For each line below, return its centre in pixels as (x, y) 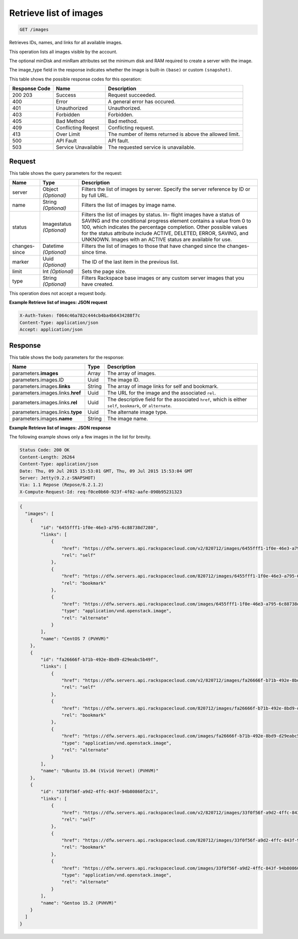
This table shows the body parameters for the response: (67, 357)
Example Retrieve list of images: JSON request (58, 303)
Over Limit (68, 134)
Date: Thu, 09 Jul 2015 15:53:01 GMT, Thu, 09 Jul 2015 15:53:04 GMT (106, 471)
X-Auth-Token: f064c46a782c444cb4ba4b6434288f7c (80, 316)
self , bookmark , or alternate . (140, 406)
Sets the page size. (104, 271)
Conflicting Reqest (77, 128)
